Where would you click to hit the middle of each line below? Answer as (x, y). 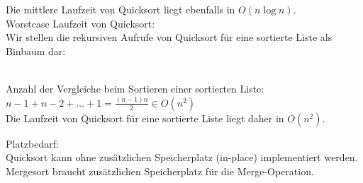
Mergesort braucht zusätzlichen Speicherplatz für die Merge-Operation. (160, 171)
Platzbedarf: (32, 143)
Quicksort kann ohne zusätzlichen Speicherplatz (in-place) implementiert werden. (182, 157)
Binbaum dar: (36, 51)
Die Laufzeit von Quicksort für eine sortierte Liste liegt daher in (145, 118)
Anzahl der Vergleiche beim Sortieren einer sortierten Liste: (135, 88)
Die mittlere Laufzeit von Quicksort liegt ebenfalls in (121, 9)
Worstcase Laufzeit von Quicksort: (80, 23)
